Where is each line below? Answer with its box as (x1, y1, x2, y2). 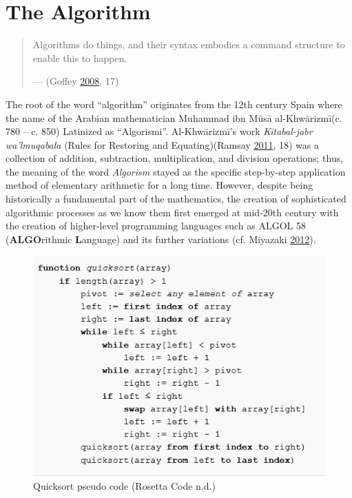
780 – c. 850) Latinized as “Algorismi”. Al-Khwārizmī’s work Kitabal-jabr (6, 124, 313, 138)
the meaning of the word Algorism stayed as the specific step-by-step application (6, 164, 346, 178)
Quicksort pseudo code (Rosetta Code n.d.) (33, 479, 216, 493)
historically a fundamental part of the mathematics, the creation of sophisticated (6, 191, 346, 206)
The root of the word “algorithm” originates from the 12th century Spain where (6, 96, 342, 111)
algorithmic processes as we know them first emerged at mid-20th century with (6, 205, 339, 219)
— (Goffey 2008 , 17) (32, 74, 119, 88)
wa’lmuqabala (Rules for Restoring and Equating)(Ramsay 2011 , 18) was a (6, 137, 320, 152)
